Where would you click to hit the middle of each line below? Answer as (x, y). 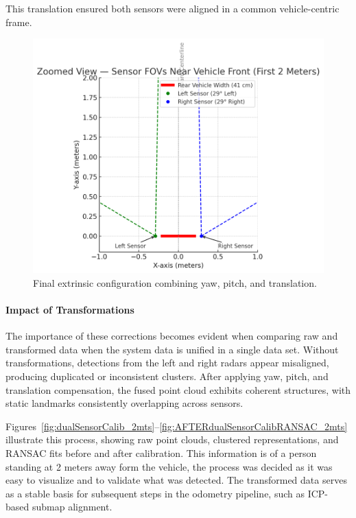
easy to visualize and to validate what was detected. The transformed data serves (176, 480)
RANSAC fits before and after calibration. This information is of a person (161, 452)
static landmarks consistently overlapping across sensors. (124, 403)
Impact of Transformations (70, 310)
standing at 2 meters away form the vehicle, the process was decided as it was (169, 466)
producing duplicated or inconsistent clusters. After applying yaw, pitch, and (167, 376)
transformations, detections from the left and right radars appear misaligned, (167, 363)
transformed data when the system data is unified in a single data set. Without (172, 349)
